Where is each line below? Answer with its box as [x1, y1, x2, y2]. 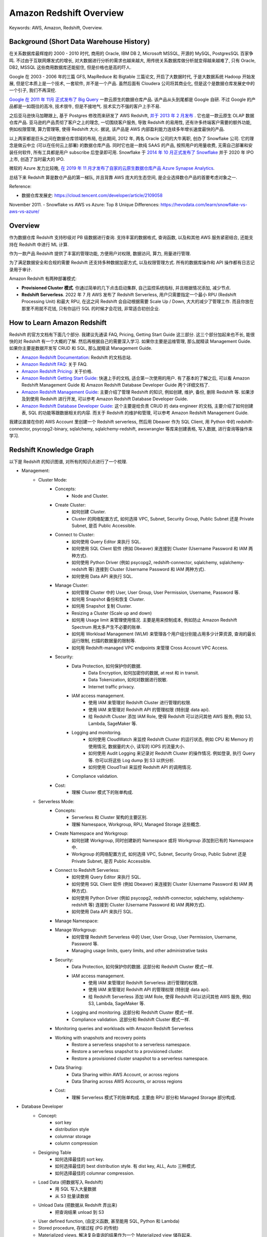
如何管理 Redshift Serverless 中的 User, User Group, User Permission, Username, [72, 934, 237, 940]
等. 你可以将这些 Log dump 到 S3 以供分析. [88, 757, 175, 763]
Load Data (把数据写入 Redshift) [38, 1179, 103, 1185]
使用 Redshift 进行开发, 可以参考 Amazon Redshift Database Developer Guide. [30, 396, 188, 402]
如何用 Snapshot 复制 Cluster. [72, 603, 132, 609]
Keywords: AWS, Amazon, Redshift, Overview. [9, 25, 103, 31]
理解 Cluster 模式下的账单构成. [72, 789, 133, 795]
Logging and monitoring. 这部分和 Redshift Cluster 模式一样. [72, 1009, 194, 1015]
